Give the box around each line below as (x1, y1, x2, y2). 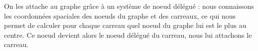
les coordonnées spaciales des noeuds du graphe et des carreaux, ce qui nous (4, 10, 236, 21)
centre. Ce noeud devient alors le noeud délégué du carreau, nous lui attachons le (4, 29, 252, 40)
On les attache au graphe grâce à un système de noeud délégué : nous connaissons (4, 1, 254, 11)
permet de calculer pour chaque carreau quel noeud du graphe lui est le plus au (4, 20, 247, 30)
